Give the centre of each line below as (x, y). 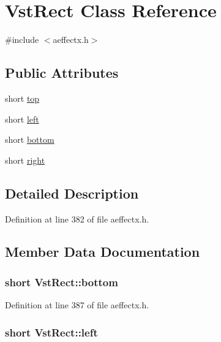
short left (22, 119)
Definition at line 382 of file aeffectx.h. (77, 218)
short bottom (30, 139)
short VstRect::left (51, 332)
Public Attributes (62, 73)
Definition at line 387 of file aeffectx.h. (77, 305)
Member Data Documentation (103, 252)
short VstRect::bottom (62, 282)
